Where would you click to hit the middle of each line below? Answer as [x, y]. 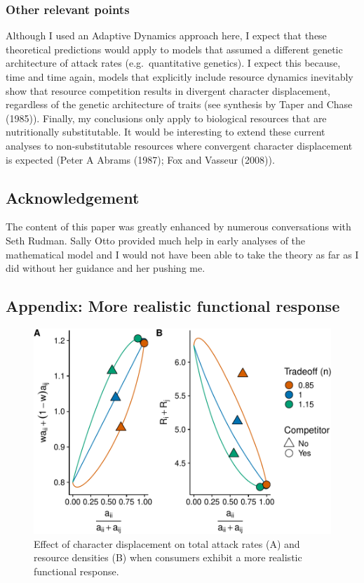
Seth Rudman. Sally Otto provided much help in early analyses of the [156, 240]
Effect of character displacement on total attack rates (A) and [167, 543]
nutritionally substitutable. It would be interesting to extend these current [166, 132]
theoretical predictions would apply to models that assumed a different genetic [174, 49]
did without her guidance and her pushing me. [106, 268]
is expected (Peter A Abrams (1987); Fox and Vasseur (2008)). [140, 159]
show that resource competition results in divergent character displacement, [168, 90]
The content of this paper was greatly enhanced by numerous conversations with [178, 227]
